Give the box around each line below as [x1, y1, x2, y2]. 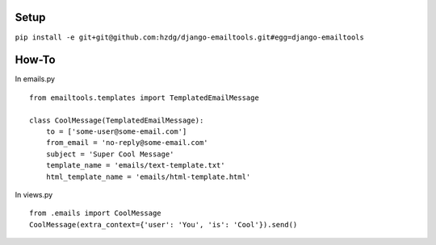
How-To [15, 53, 56, 67]
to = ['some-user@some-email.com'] [45, 127, 187, 136]
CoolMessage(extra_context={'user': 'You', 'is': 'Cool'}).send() [29, 220, 298, 229]
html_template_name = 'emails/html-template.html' [45, 172, 251, 181]
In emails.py [15, 74, 56, 84]
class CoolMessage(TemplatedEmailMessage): [29, 115, 204, 125]
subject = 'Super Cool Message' [45, 149, 174, 159]
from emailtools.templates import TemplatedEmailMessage [29, 93, 260, 102]
